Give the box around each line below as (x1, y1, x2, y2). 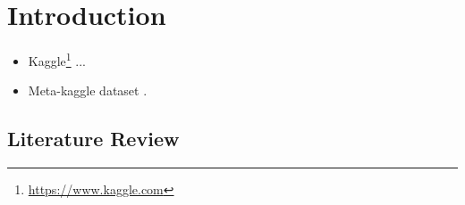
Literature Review (7, 125, 180, 152)
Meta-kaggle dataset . (28, 81, 148, 100)
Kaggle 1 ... (28, 49, 86, 70)
